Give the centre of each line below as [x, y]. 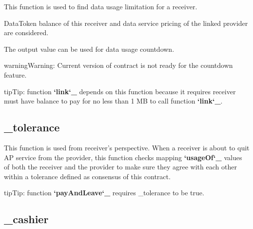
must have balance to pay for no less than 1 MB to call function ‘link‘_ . [113, 101]
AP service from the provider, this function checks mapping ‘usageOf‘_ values [123, 157]
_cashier [26, 219]
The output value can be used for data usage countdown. [89, 49]
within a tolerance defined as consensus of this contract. [87, 176]
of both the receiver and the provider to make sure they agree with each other [120, 167]
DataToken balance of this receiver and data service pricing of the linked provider [126, 23]
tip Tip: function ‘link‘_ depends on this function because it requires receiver [120, 91]
